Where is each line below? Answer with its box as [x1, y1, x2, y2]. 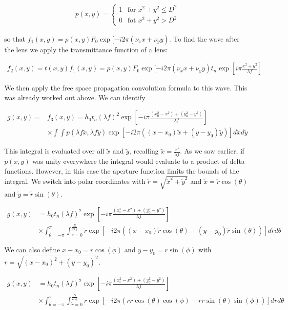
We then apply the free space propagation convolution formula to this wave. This [4, 83, 247, 93]
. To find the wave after [169, 33, 240, 44]
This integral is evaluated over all [4, 146, 104, 156]
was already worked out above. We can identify [4, 92, 145, 102]
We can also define [4, 244, 60, 254]
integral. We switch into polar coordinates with [4, 176, 145, 186]
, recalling [129, 146, 159, 156]
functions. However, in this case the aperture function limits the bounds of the [4, 165, 239, 176]
